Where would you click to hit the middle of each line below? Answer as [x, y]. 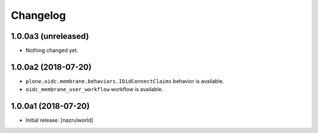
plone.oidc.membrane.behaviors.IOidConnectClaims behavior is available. [125, 81]
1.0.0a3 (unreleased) [50, 36]
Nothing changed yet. [52, 51]
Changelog [38, 15]
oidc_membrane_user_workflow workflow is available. [95, 89]
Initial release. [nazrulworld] [59, 120]
